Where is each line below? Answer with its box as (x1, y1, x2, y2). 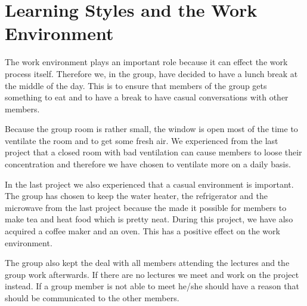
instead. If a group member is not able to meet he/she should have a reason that (5, 280, 299, 292)
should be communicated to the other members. (5, 292, 179, 304)
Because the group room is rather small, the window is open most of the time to (5, 123, 298, 135)
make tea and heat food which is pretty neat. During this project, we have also (5, 213, 293, 225)
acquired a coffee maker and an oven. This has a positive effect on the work (5, 225, 280, 237)
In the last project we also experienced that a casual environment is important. (5, 178, 294, 190)
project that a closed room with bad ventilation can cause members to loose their (5, 146, 302, 158)
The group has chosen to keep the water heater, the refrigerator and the (5, 189, 268, 202)
